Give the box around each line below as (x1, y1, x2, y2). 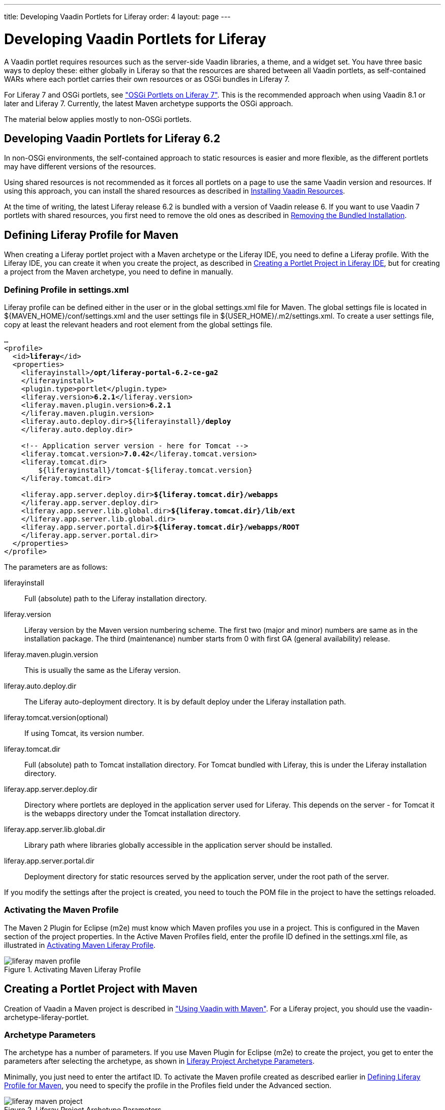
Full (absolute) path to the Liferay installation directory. (24, 594, 207, 603)
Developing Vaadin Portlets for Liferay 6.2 (4, 132, 220, 145)
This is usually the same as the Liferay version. (24, 665, 181, 674)
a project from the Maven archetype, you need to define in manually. (4, 267, 233, 276)
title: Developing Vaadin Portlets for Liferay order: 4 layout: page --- (4, 12, 231, 21)
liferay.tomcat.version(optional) (4, 713, 109, 722)
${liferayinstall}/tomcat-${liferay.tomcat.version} (38, 466, 252, 474)
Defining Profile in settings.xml (4, 284, 129, 295)
